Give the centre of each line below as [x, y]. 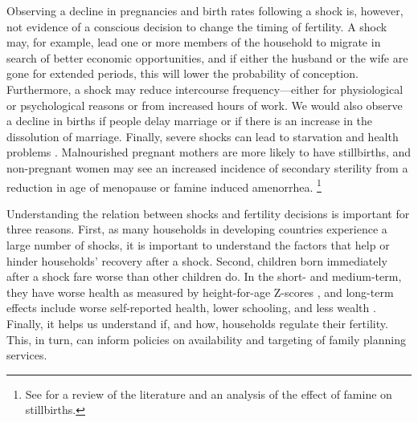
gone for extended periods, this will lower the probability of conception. [182, 73]
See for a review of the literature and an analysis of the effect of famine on [209, 394]
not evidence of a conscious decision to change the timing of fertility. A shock [197, 26]
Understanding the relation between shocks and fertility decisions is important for [208, 213]
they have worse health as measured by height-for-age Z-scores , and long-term [200, 292]
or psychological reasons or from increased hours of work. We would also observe [205, 105]
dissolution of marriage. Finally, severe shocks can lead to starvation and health [203, 136]
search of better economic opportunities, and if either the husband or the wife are [207, 57]
